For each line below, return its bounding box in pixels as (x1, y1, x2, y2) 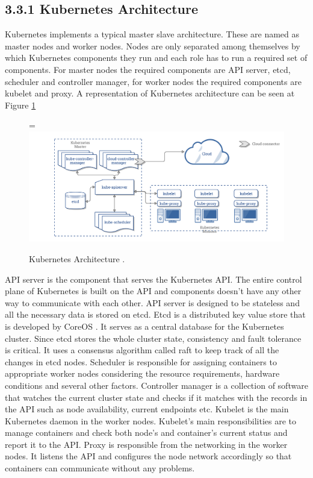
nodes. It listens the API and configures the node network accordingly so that (5, 450, 292, 462)
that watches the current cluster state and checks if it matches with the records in (5, 391, 308, 403)
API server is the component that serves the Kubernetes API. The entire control (5, 272, 302, 285)
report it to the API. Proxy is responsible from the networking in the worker (5, 438, 288, 450)
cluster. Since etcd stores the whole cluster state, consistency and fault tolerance (5, 332, 302, 344)
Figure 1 (5, 98, 36, 111)
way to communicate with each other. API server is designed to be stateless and (5, 296, 300, 309)
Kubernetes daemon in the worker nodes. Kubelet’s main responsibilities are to (5, 414, 297, 427)
